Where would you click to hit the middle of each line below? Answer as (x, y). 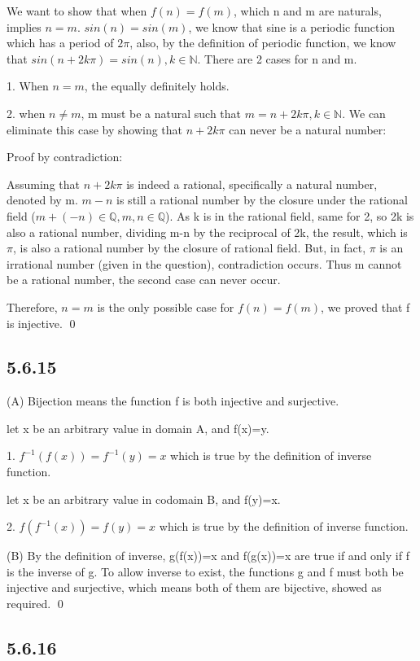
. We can (364, 113)
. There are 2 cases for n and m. (277, 58)
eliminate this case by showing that (95, 129)
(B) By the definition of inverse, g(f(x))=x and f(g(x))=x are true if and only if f (208, 556)
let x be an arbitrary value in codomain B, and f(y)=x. (144, 499)
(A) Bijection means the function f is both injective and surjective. (173, 401)
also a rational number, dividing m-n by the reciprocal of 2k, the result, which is (207, 232)
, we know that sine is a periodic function (292, 26)
